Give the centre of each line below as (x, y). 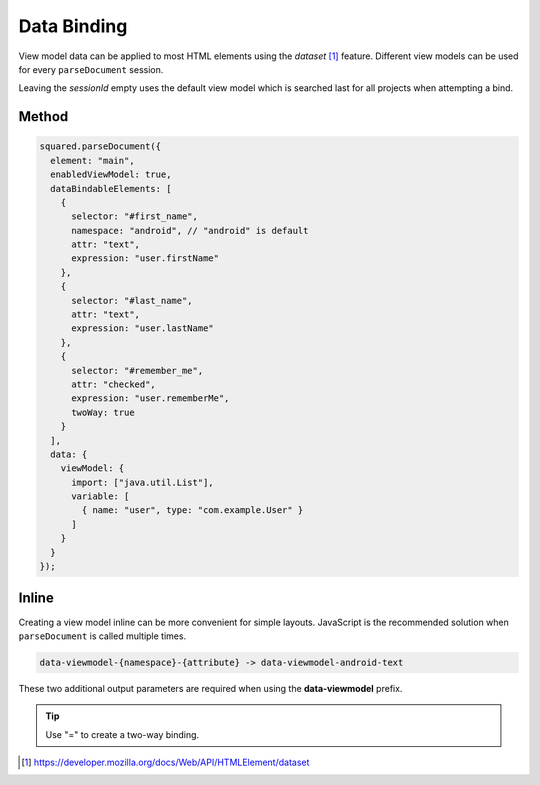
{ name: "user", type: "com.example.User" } (192, 510)
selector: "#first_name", (135, 216)
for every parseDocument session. (91, 69)
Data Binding (73, 26)
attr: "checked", (114, 384)
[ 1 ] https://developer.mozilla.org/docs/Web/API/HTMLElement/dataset (165, 762)
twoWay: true (103, 412)
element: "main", (92, 160)
